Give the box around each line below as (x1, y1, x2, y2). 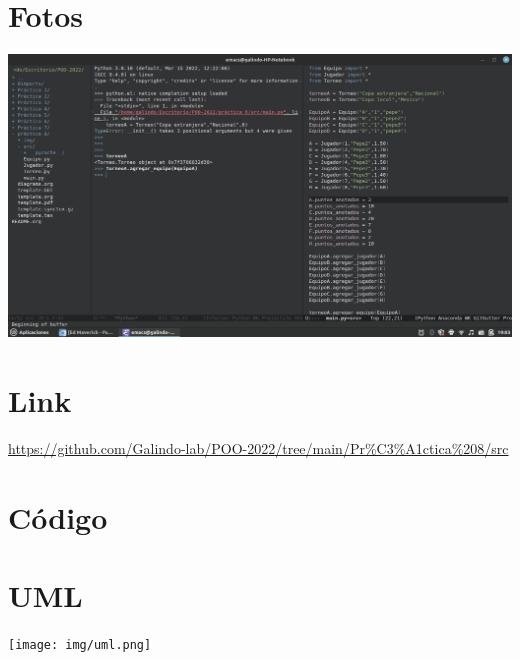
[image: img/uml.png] (8, 637, 152, 652)
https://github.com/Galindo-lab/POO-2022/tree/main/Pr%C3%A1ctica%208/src (8, 437, 509, 458)
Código (8, 496, 108, 537)
